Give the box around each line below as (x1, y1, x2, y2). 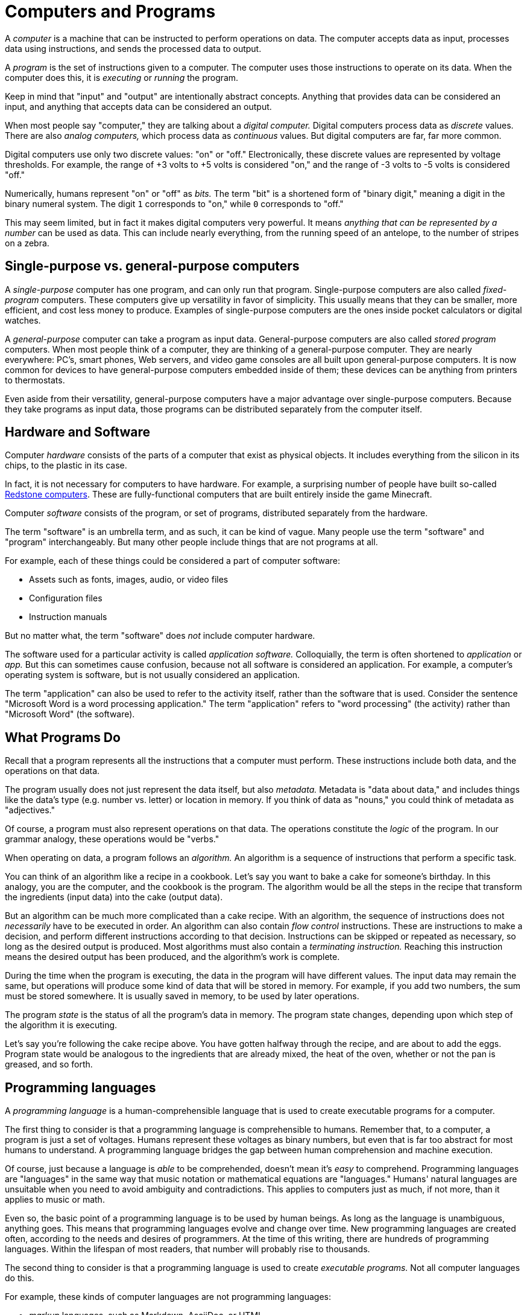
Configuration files (29, 593, 103, 604)
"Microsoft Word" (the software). (5, 709, 135, 720)
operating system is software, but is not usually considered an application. (5, 670, 300, 680)
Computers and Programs (5, 1, 216, 22)
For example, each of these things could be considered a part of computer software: (5, 555, 341, 566)
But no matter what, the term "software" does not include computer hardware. (5, 630, 315, 641)
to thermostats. (5, 374, 65, 385)
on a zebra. (5, 237, 49, 248)
